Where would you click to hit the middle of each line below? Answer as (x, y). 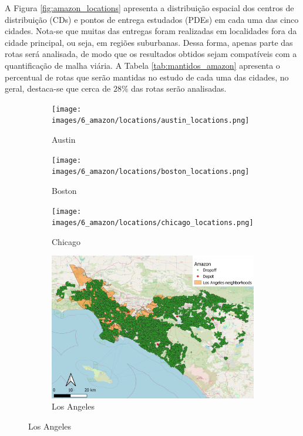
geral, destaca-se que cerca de (58, 88)
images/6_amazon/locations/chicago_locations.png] (153, 223)
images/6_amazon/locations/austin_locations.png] (151, 121)
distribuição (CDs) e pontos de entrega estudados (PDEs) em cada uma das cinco (152, 19)
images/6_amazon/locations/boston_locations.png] (151, 172)
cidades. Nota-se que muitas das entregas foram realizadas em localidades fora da (151, 31)
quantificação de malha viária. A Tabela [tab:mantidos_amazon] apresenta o (142, 65)
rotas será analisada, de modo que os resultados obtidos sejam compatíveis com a (151, 54)
